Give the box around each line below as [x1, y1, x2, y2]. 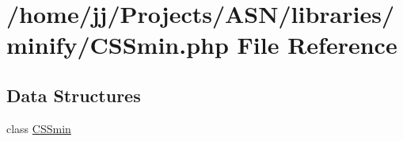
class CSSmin [6, 120, 71, 136]
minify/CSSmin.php [6, 29, 229, 61]
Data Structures [6, 82, 141, 107]
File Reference [237, 29, 397, 61]
